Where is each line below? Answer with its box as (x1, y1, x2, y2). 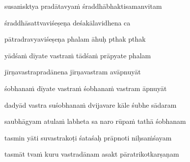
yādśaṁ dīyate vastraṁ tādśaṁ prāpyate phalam (4, 50, 151, 60)
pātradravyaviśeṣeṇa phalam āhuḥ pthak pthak (4, 34, 146, 44)
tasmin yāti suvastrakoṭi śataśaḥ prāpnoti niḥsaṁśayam (4, 132, 172, 142)
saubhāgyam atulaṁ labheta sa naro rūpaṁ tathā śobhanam (4, 116, 186, 126)
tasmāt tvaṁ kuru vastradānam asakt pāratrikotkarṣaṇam (4, 149, 179, 159)
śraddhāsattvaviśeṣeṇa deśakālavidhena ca (4, 17, 131, 27)
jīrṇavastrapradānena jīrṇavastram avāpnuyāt (4, 67, 141, 77)
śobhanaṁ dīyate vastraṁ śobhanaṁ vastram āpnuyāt (4, 83, 167, 93)
